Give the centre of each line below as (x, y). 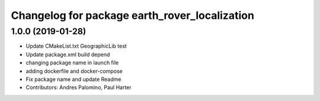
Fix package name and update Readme (73, 79)
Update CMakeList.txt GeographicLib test (76, 46)
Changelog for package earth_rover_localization (133, 15)
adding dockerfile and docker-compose (74, 71)
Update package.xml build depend (68, 54)
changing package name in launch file (72, 63)
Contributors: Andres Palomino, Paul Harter (79, 87)
